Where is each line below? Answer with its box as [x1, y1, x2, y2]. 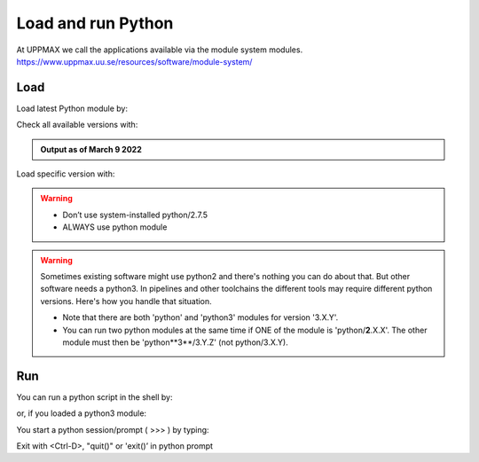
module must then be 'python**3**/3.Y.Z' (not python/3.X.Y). [62, 337, 288, 348]
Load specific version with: [16, 168, 115, 179]
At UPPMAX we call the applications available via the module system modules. [16, 44, 303, 55]
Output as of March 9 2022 [40, 144, 142, 154]
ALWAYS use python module [62, 222, 168, 232]
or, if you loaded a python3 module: [16, 408, 146, 419]
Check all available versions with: [16, 120, 138, 130]
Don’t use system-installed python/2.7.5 [62, 209, 208, 220]
